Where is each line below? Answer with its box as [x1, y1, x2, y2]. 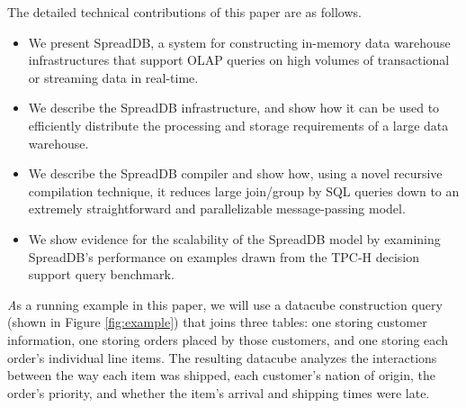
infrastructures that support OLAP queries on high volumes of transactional [28, 50, 450, 69]
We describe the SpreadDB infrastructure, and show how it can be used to [28, 98, 440, 117]
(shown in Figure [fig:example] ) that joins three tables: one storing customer [7, 313, 427, 331]
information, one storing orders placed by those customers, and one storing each [7, 330, 448, 349]
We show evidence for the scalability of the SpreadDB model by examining [28, 229, 441, 248]
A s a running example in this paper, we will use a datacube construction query [7, 295, 443, 313]
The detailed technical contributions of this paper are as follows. [7, 3, 362, 21]
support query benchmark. [28, 265, 175, 284]
